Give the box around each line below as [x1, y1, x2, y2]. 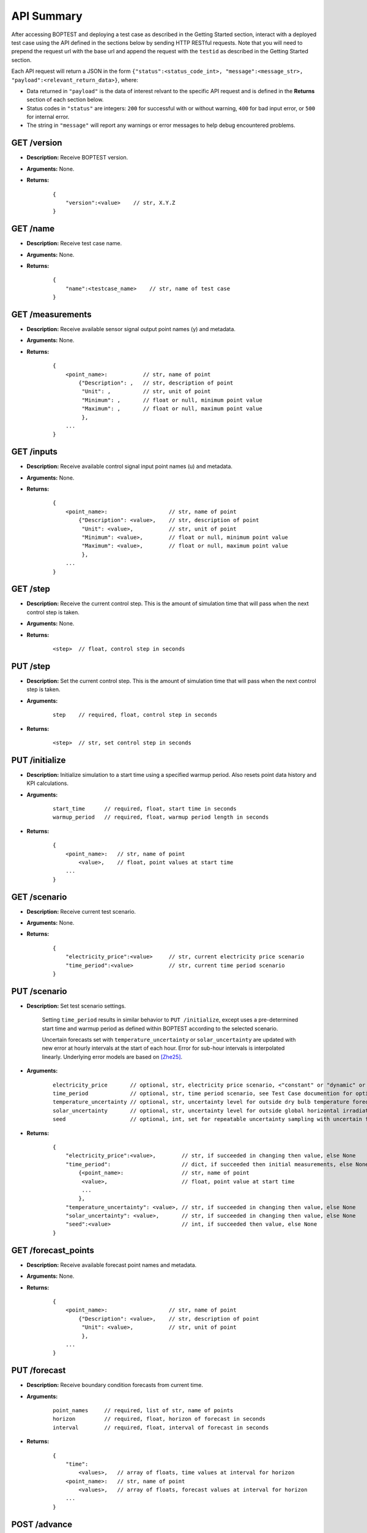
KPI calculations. [26, 779, 69, 787]
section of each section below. [26, 96, 104, 104]
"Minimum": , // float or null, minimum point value [81, 396, 262, 403]
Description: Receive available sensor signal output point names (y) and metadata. [26, 326, 235, 333]
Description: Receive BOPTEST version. [26, 154, 128, 161]
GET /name [11, 224, 55, 234]
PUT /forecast [11, 1365, 66, 1376]
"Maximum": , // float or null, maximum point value [81, 405, 262, 412]
